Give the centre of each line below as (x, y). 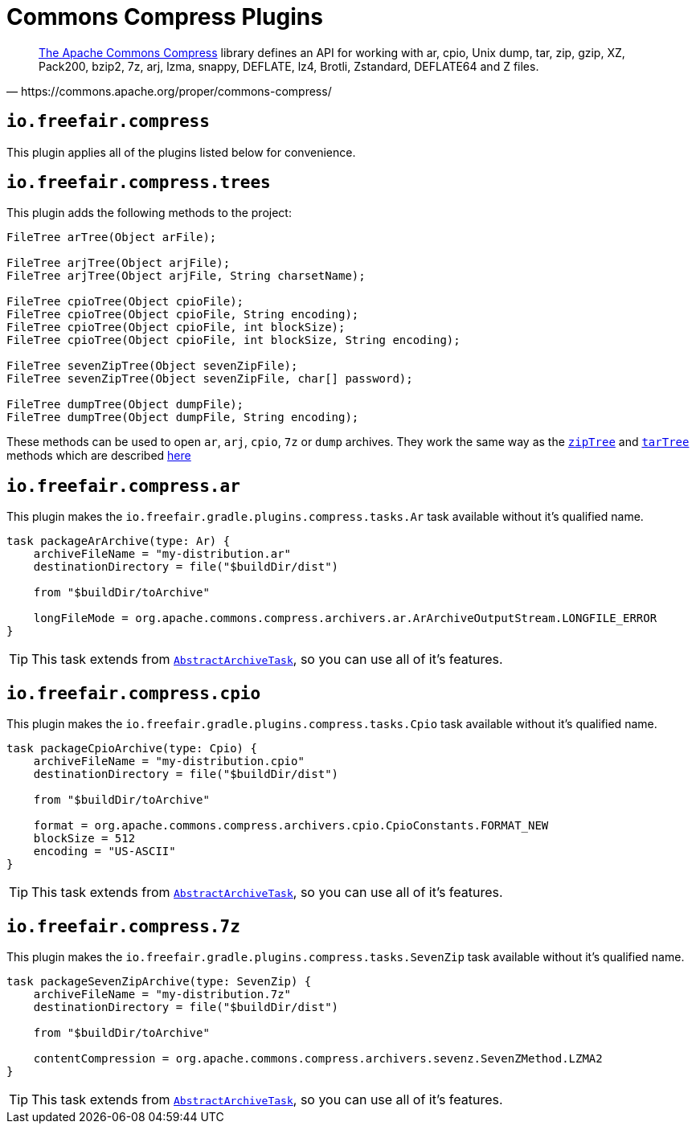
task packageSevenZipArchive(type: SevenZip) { (159, 981)
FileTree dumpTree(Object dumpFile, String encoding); (183, 418)
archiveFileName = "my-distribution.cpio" (169, 762)
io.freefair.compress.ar (123, 486)
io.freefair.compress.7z (123, 926)
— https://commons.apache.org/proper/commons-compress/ (169, 91)
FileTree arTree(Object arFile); (112, 237)
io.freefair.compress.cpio (134, 693)
